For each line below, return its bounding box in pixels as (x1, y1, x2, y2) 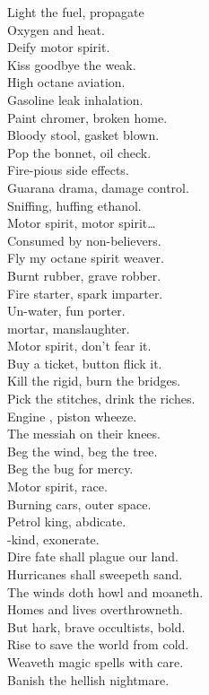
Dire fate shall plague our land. (7, 547, 179, 566)
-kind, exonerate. (7, 529, 100, 548)
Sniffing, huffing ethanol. (7, 195, 142, 214)
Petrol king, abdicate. (7, 512, 126, 531)
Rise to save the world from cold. (7, 635, 189, 654)
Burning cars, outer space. (7, 494, 152, 513)
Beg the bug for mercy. (7, 459, 134, 478)
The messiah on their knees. (7, 424, 161, 443)
